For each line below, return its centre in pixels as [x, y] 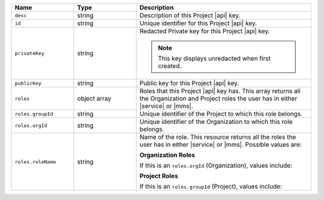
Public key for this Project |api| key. [189, 83]
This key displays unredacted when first [214, 58]
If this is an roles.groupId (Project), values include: [211, 187]
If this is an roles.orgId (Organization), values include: [216, 166]
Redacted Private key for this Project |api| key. [205, 31]
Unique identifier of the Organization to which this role [216, 122]
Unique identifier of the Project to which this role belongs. [221, 114]
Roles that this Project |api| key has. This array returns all [220, 91]
